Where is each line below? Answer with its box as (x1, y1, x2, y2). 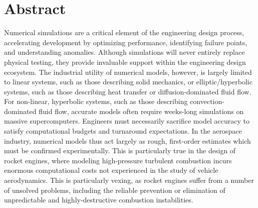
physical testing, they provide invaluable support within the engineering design (4, 56, 246, 67)
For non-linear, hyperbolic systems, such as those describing (4, 96, 188, 107)
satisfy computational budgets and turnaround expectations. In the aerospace (4, 126, 242, 136)
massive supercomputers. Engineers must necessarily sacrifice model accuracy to (4, 116, 249, 126)
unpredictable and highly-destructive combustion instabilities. (4, 194, 193, 205)
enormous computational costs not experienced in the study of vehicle (4, 165, 218, 175)
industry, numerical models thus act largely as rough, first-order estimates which (4, 135, 251, 146)
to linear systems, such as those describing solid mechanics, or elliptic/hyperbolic (4, 76, 252, 87)
